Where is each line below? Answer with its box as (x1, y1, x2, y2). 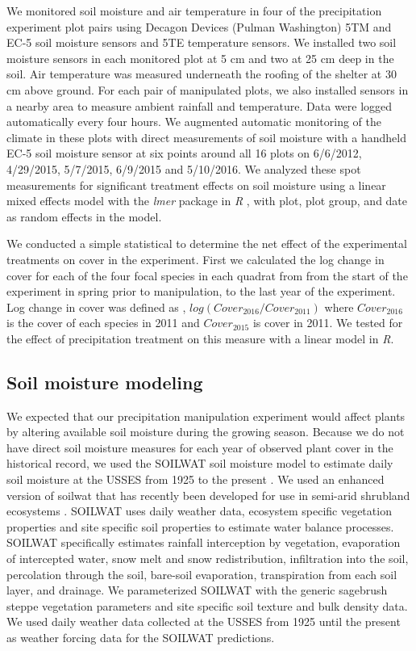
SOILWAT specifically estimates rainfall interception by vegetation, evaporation (6, 534, 401, 551)
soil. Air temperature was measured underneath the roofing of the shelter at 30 (6, 65, 397, 82)
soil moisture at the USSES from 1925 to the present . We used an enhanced (6, 471, 385, 488)
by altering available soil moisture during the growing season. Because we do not (6, 423, 405, 440)
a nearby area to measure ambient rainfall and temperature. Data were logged (6, 97, 393, 114)
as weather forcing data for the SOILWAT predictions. (6, 628, 275, 645)
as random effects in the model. (6, 208, 162, 225)
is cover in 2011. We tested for (252, 314, 403, 331)
